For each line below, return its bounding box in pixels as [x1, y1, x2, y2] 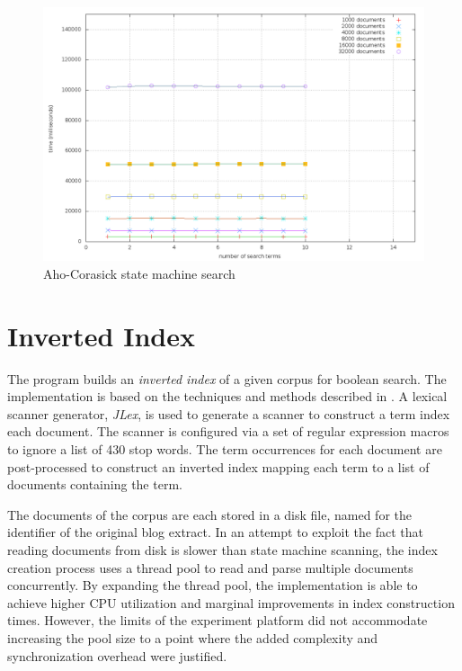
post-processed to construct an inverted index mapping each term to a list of [7, 457, 430, 476]
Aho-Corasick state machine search [43, 264, 235, 282]
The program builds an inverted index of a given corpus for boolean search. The [7, 369, 447, 388]
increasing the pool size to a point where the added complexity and [7, 629, 378, 648]
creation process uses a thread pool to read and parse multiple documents [7, 558, 413, 577]
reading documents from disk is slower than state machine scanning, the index [7, 541, 438, 559]
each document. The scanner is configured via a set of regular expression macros [7, 422, 449, 441]
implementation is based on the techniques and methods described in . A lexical [7, 387, 448, 406]
